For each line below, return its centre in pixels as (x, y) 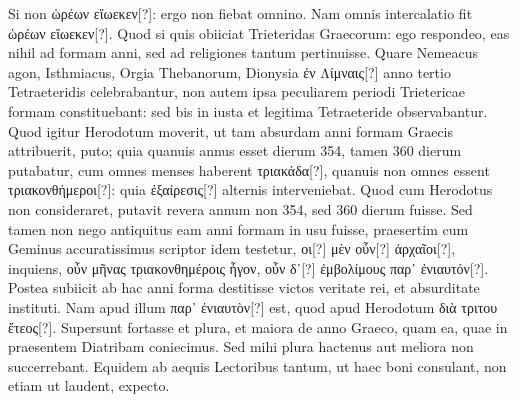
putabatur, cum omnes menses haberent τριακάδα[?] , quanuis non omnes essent (249, 169)
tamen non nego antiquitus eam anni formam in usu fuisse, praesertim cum (238, 228)
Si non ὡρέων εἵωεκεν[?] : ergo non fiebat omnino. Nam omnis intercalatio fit (240, 13)
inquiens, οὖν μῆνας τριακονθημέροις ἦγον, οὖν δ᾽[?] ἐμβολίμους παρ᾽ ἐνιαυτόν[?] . (248, 267)
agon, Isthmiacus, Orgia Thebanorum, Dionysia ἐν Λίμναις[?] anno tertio (229, 71)
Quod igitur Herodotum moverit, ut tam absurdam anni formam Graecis (231, 130)
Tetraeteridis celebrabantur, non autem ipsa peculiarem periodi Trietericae (237, 91)
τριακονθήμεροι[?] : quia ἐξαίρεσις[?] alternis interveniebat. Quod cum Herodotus (250, 189)
